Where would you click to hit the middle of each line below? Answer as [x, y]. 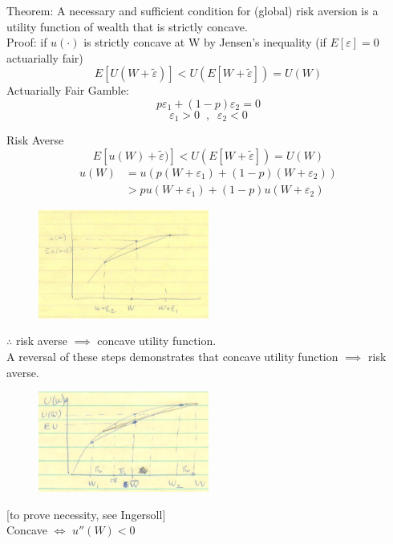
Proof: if [27, 42]
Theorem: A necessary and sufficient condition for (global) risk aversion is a [192, 10]
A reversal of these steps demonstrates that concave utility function [172, 357]
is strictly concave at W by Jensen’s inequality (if [205, 42]
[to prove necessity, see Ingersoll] [86, 514]
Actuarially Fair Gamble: [68, 90]
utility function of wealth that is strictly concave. [127, 26]
